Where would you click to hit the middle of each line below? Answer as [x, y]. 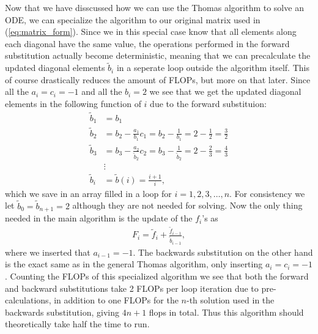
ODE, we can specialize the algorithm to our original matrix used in [133, 19]
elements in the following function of [73, 103]
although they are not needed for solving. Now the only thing [187, 205]
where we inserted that [48, 252]
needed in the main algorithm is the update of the [99, 218]
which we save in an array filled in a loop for [88, 193]
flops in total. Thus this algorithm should [226, 312]
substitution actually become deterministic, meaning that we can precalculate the [158, 55]
